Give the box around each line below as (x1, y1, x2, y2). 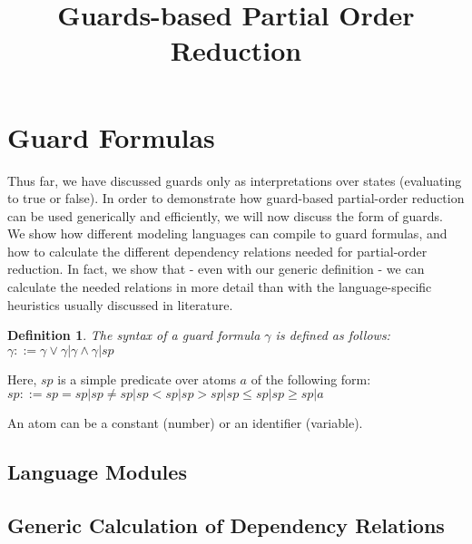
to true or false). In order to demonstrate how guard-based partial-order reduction (7, 189, 465, 208)
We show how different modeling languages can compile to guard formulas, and (7, 224, 447, 243)
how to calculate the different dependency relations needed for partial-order (7, 241, 428, 260)
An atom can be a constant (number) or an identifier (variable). (7, 413, 363, 432)
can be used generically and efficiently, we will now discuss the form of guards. (7, 206, 443, 225)
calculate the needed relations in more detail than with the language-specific (7, 277, 432, 296)
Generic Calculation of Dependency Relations (7, 511, 445, 539)
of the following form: (251, 369, 371, 388)
